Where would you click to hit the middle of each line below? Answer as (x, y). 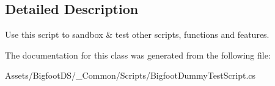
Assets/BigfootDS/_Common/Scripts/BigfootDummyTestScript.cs (130, 75)
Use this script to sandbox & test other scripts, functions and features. (137, 34)
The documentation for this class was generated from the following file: (138, 55)
